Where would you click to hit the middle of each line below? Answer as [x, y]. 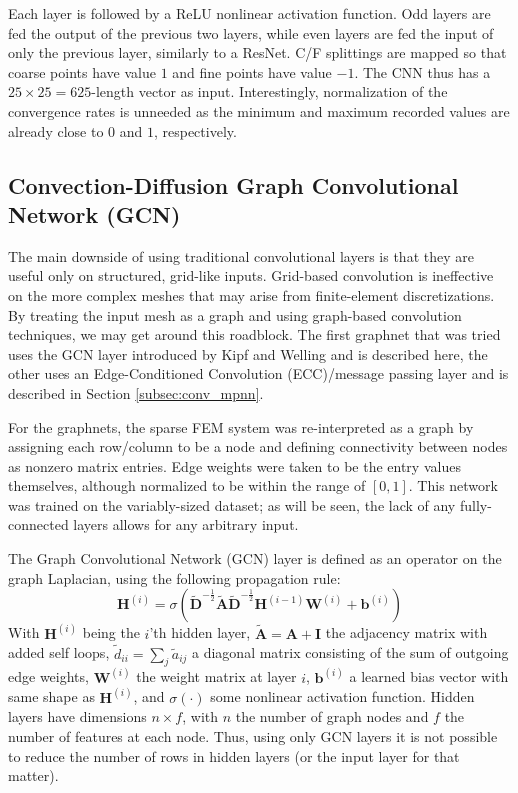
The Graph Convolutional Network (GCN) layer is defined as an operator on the [255, 558]
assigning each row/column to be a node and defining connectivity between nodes [258, 446]
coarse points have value [82, 71]
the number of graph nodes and [332, 716]
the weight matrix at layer [216, 676]
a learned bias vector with [429, 676]
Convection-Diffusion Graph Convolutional [233, 184]
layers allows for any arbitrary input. [186, 524]
